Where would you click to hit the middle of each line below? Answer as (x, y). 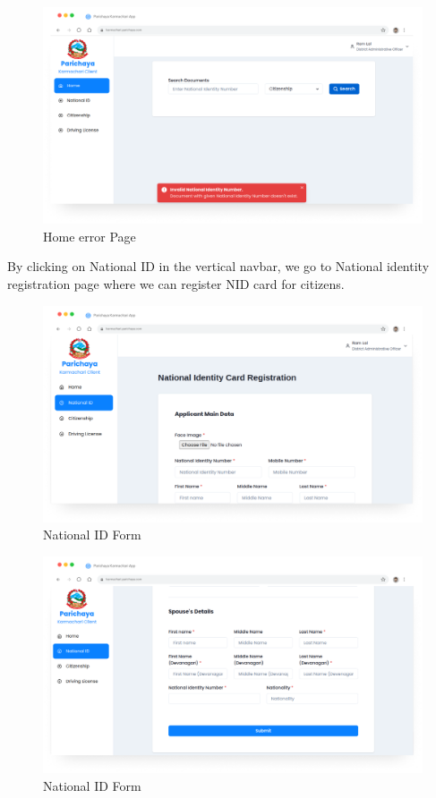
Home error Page (90, 236)
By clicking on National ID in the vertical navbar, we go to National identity (218, 266)
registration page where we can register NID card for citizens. (176, 284)
